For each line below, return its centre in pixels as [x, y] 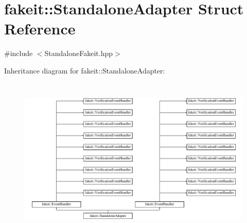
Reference [40, 29]
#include [19, 53]
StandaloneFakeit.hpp [79, 53]
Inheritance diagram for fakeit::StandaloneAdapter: [85, 70]
